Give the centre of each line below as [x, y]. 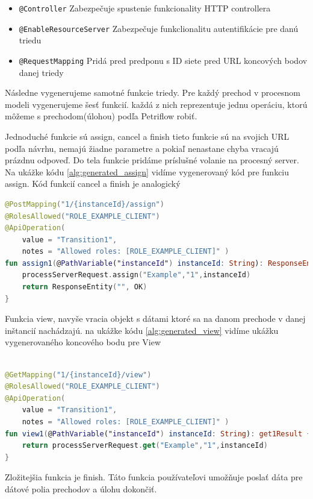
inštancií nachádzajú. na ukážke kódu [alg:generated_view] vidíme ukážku [142, 330]
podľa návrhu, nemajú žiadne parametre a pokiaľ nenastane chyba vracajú [142, 148]
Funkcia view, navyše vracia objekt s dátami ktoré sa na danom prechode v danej [155, 319]
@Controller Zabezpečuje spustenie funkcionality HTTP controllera [145, 8]
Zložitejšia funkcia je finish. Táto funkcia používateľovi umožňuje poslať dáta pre [154, 477]
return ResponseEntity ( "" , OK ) [85, 287]
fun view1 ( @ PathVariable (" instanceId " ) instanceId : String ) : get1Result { [158, 434]
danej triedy [41, 72]
